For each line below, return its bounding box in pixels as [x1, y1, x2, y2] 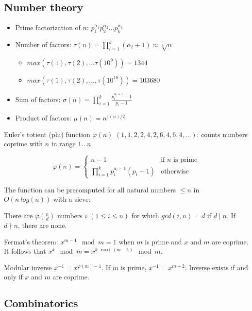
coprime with [4, 138, 43, 149]
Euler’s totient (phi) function [4, 129, 90, 139]
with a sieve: [53, 194, 91, 204]
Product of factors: [15, 113, 71, 123]
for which [131, 210, 159, 221]
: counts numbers [197, 129, 248, 139]
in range [51, 138, 76, 149]
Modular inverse [4, 262, 52, 272]
